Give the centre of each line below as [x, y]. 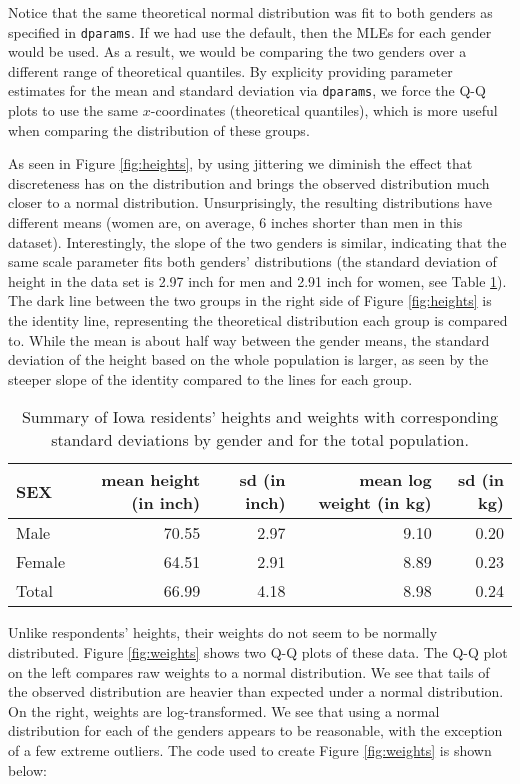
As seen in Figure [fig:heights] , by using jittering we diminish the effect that [240, 163]
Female [41, 562]
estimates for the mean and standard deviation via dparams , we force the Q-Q [247, 90]
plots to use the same [73, 110]
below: [27, 769]
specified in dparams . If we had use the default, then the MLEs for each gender [250, 31]
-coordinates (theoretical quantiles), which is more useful [324, 110]
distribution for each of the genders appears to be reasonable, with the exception [255, 730]
